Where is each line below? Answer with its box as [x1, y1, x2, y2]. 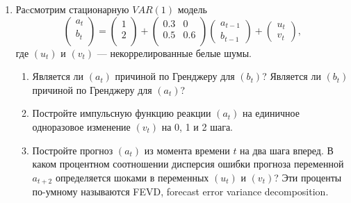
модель [177, 2, 207, 16]
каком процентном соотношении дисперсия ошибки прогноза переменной [32, 156, 344, 171]
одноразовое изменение [32, 119, 131, 133]
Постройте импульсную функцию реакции [32, 106, 211, 120]
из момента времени [144, 143, 230, 157]
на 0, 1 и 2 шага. [161, 119, 233, 133]
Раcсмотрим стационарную [15, 2, 129, 16]
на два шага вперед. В [240, 143, 334, 157]
